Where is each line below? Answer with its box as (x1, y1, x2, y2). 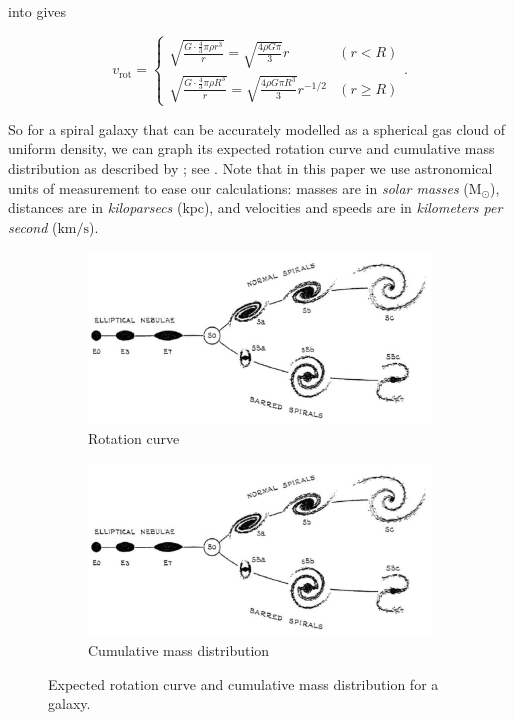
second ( (8, 216, 58, 237)
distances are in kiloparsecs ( (8, 197, 183, 218)
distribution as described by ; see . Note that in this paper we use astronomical (8, 158, 493, 179)
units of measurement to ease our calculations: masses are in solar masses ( (8, 177, 469, 198)
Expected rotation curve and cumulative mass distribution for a (48, 673, 439, 694)
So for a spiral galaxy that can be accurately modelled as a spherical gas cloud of (8, 118, 506, 139)
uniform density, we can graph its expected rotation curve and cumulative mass (8, 138, 495, 159)
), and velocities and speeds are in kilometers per (203, 197, 503, 218)
